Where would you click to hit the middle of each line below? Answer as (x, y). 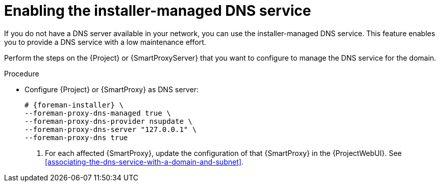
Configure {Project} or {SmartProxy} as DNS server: (112, 89)
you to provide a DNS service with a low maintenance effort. (105, 42)
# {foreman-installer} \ (74, 105)
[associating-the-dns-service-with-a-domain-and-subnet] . (144, 162)
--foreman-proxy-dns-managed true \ (98, 113)
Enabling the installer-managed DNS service (158, 11)
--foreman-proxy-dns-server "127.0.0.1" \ (111, 129)
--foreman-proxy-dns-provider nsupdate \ (108, 121)
